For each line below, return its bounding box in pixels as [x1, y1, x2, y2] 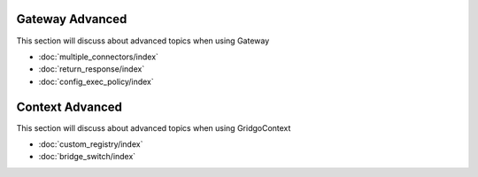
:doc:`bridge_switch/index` [38, 151, 136, 162]
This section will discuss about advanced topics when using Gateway [16, 35, 270, 46]
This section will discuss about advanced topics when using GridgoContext [16, 122, 291, 133]
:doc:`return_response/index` [38, 64, 145, 74]
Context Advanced [16, 99, 123, 114]
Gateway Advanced [16, 12, 127, 27]
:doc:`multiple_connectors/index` [38, 51, 159, 62]
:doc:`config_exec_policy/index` [38, 76, 154, 87]
